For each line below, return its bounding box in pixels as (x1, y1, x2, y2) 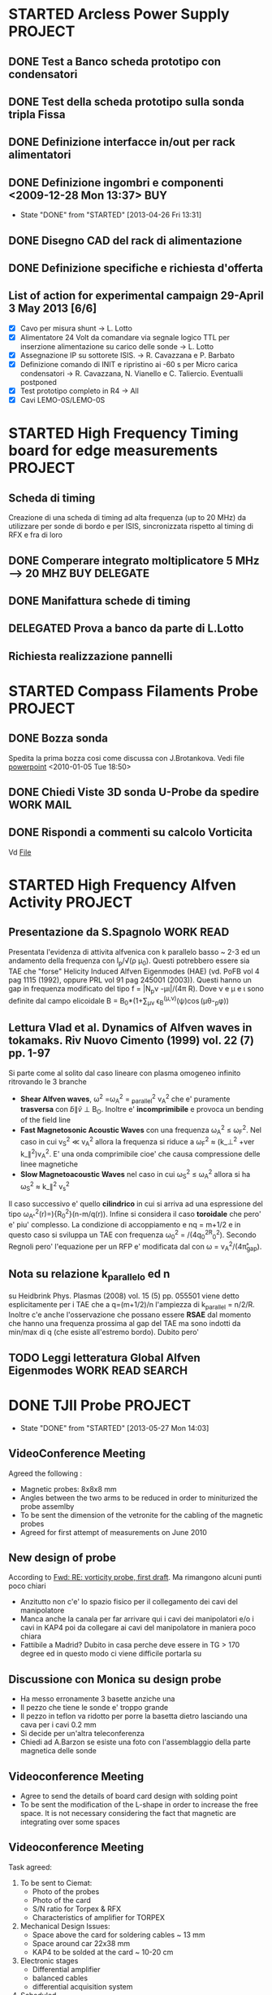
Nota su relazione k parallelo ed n (8, 1267, 171, 1283)
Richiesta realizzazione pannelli (8, 649, 173, 663)
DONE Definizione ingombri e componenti (8, 176, 224, 190)
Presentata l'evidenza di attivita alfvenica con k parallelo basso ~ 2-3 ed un (8, 947, 261, 956)
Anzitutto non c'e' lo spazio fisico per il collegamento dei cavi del (19, 1597, 238, 1607)
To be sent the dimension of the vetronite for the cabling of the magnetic (19, 1510, 264, 1520)
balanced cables (32, 1973, 88, 1983)
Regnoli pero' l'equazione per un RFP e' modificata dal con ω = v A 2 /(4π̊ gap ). (8, 1240, 262, 1253)
